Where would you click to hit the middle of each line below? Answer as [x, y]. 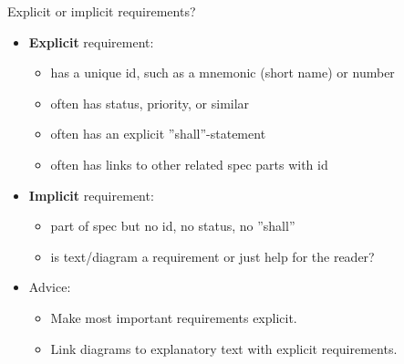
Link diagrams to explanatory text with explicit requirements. [224, 348]
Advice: [50, 287]
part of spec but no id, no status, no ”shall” [173, 226]
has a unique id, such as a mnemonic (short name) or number [223, 73]
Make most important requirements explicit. [174, 317]
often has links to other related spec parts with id [189, 164]
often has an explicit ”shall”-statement [158, 134]
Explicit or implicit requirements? [102, 11]
